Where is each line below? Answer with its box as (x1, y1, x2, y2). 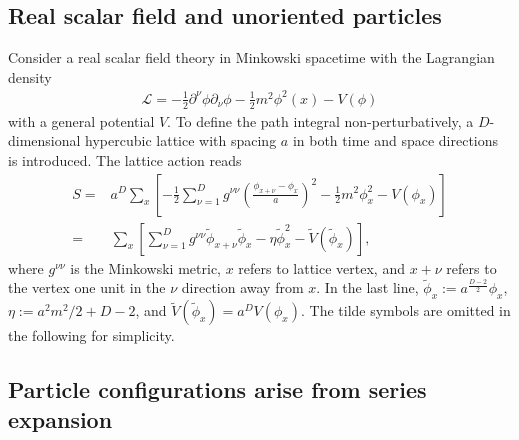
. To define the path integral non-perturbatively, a (167, 110, 474, 131)
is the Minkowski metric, (70, 257, 221, 278)
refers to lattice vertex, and (238, 257, 405, 278)
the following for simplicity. (8, 325, 175, 346)
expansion (8, 403, 113, 434)
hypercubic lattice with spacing (85, 130, 277, 151)
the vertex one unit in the (8, 277, 166, 298)
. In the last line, (316, 277, 419, 298)
